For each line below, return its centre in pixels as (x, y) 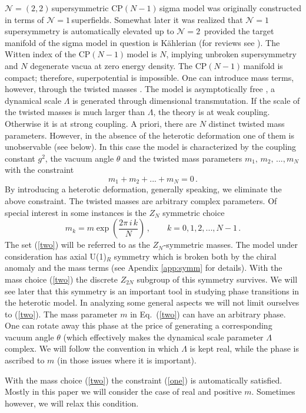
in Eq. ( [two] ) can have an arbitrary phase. (208, 314)
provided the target (239, 31)
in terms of (24, 19)
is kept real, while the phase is (244, 348)
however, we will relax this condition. (72, 403)
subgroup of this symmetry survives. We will (217, 279)
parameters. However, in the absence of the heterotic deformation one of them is (149, 135)
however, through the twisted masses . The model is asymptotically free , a (140, 89)
